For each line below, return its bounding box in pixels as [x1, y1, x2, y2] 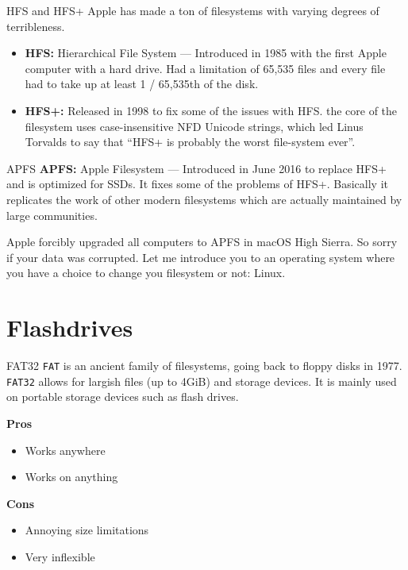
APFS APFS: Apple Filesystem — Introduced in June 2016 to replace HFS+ [6, 160, 387, 176]
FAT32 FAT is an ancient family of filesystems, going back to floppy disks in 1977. [6, 357, 402, 374]
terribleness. [6, 17, 65, 34]
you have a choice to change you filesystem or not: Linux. [6, 264, 286, 281]
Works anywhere [25, 441, 106, 458]
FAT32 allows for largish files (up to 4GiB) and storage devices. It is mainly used [6, 372, 397, 389]
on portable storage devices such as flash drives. [6, 388, 239, 405]
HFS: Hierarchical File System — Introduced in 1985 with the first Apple [25, 44, 387, 61]
